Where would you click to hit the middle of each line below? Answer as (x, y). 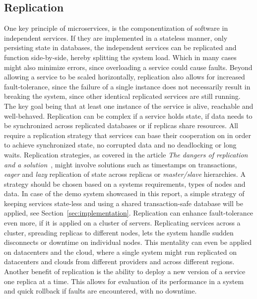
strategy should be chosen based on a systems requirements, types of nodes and (125, 184)
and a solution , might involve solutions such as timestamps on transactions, (121, 164)
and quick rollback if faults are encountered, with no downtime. (100, 291)
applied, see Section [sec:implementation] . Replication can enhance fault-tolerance (129, 213)
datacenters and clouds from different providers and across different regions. (119, 262)
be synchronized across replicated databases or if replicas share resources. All (121, 125)
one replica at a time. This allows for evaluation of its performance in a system (124, 281)
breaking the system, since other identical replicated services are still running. (122, 96)
